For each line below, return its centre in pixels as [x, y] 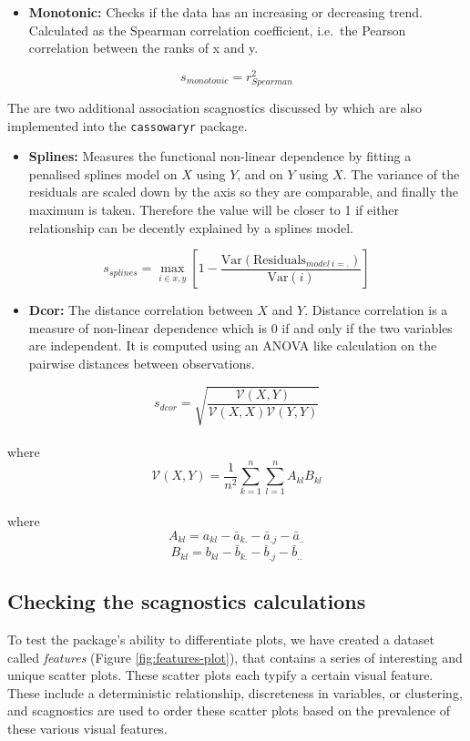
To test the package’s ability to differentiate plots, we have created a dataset [221, 639]
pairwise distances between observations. [142, 364]
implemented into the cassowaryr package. [128, 125]
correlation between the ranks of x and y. [143, 48]
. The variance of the [401, 173]
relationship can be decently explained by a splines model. [191, 227]
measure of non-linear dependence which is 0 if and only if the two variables [240, 327]
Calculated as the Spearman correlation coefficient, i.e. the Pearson [217, 30]
